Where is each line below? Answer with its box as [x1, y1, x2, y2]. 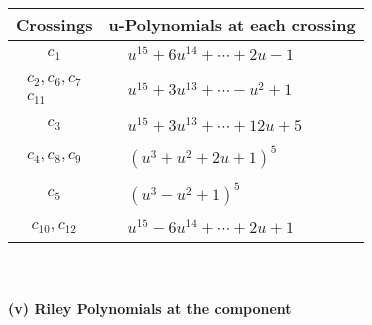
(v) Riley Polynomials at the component [8, 297, 292, 318]
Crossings [16, 13, 93, 36]
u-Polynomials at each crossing [108, 13, 356, 36]
